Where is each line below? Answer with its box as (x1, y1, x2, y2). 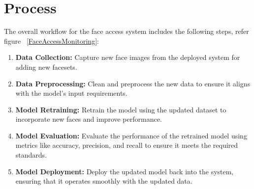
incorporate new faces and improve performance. (15, 114, 162, 124)
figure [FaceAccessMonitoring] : (4, 35, 99, 46)
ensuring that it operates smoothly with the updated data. (15, 176, 192, 186)
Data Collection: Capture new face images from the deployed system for (15, 52, 240, 62)
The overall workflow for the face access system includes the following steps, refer (4, 26, 249, 36)
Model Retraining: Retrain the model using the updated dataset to (15, 104, 226, 114)
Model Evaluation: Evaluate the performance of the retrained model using (15, 130, 247, 140)
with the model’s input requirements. (15, 88, 127, 98)
